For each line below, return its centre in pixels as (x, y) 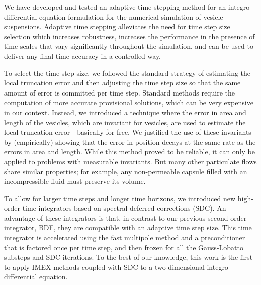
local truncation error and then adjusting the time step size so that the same (122, 83)
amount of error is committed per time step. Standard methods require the (120, 92)
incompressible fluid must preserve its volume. (75, 181)
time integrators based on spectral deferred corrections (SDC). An (124, 208)
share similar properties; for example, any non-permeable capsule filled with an (126, 171)
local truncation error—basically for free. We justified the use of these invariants (128, 132)
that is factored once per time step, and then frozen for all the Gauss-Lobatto (124, 247)
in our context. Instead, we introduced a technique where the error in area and (125, 112)
